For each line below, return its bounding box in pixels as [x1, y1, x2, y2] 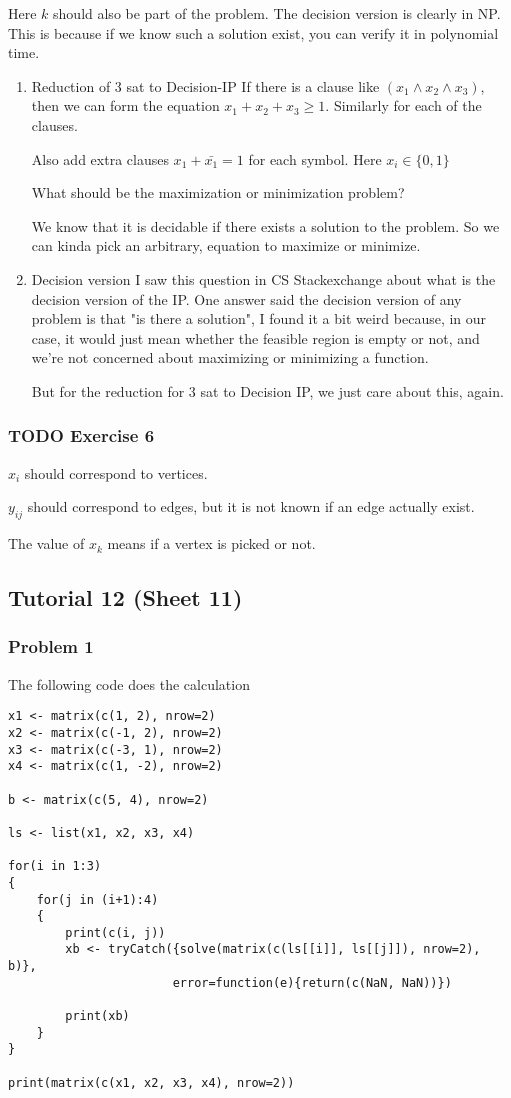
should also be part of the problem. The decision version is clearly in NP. [53, 3, 501, 23]
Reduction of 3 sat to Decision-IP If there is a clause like [31, 75, 380, 96]
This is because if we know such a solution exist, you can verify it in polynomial [8, 22, 499, 43]
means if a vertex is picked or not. [107, 533, 316, 554]
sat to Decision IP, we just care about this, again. [200, 380, 504, 401]
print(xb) [65, 1009, 130, 1024]
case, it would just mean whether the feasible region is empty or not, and [31, 327, 480, 348]
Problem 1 [8, 634, 94, 659]
